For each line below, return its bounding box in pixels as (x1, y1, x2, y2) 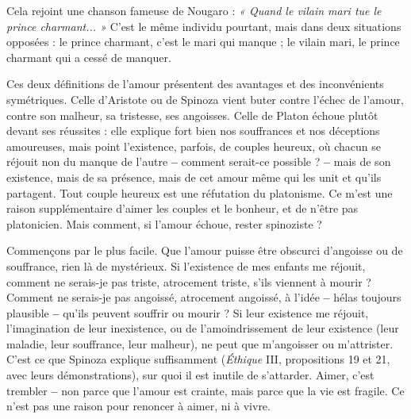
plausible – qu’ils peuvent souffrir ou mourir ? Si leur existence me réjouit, (6, 304, 369, 321)
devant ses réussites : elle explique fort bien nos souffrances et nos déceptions (6, 122, 380, 139)
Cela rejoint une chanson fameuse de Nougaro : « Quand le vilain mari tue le (6, 2, 382, 18)
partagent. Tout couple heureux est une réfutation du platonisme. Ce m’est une (6, 184, 393, 201)
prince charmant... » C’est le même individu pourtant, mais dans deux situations (6, 17, 401, 34)
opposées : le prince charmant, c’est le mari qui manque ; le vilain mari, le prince (6, 33, 400, 50)
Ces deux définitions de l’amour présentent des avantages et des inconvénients (6, 75, 384, 92)
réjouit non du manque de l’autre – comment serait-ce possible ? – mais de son (6, 153, 391, 170)
